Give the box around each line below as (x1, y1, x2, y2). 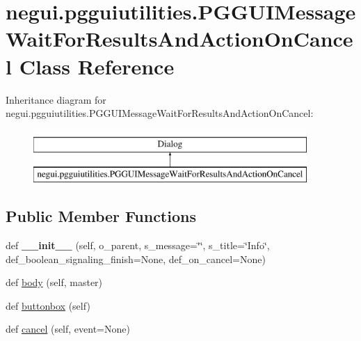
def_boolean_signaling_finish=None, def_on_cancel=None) (6, 251, 266, 266)
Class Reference (19, 51, 175, 80)
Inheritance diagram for (6, 92, 106, 106)
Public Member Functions (6, 205, 196, 227)
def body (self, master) (6, 275, 103, 290)
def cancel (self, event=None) (6, 322, 130, 336)
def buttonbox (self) (6, 298, 90, 312)
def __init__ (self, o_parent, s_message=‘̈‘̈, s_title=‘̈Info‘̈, (6, 238, 270, 253)
